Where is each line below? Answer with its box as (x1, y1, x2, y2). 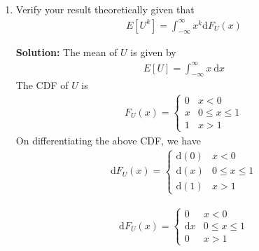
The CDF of (15, 78, 69, 93)
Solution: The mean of (15, 45, 118, 60)
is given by (130, 45, 176, 60)
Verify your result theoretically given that (15, 2, 195, 16)
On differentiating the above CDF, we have (15, 133, 201, 147)
